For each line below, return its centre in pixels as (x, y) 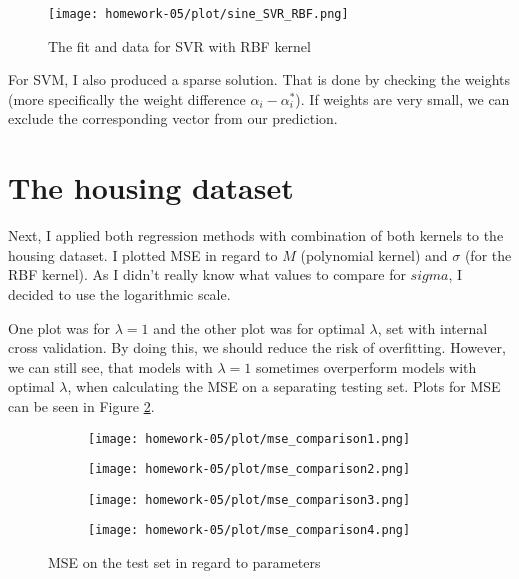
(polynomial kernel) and (374, 254)
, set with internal (432, 327)
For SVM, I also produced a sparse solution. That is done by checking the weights (259, 79)
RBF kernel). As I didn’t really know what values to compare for (207, 274)
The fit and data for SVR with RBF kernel (179, 45)
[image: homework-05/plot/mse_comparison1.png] (249, 438)
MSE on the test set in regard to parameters (184, 562)
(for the (488, 254)
